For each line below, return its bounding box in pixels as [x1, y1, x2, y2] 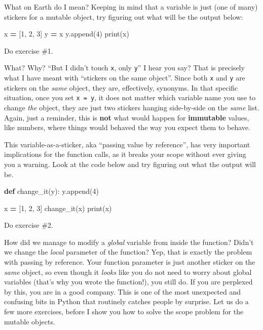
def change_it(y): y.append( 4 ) [4, 186, 99, 196]
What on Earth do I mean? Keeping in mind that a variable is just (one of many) [4, 2, 258, 12]
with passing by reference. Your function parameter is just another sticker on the [4, 257, 255, 267]
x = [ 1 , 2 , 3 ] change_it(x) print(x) [4, 202, 112, 213]
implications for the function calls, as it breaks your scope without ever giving [4, 149, 246, 159]
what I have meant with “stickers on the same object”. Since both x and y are [4, 72, 245, 83]
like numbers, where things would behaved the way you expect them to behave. [4, 122, 250, 133]
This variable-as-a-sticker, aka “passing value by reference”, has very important [4, 139, 250, 149]
